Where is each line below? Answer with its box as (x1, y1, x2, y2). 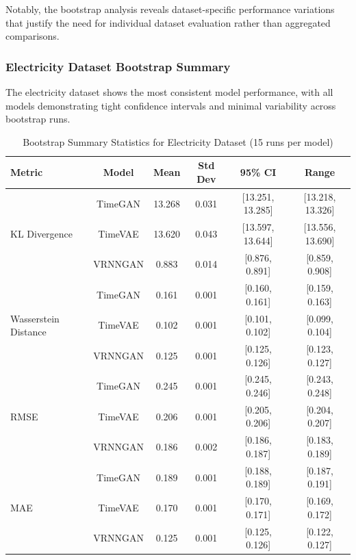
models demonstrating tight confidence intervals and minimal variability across (5, 98, 336, 112)
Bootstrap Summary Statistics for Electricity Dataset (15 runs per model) (23, 134, 333, 149)
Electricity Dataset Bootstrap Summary (5, 58, 231, 75)
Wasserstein (10, 311, 60, 325)
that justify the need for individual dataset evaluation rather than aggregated (5, 15, 331, 29)
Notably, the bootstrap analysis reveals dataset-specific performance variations (5, 2, 335, 16)
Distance (10, 324, 47, 339)
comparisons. (5, 29, 60, 43)
